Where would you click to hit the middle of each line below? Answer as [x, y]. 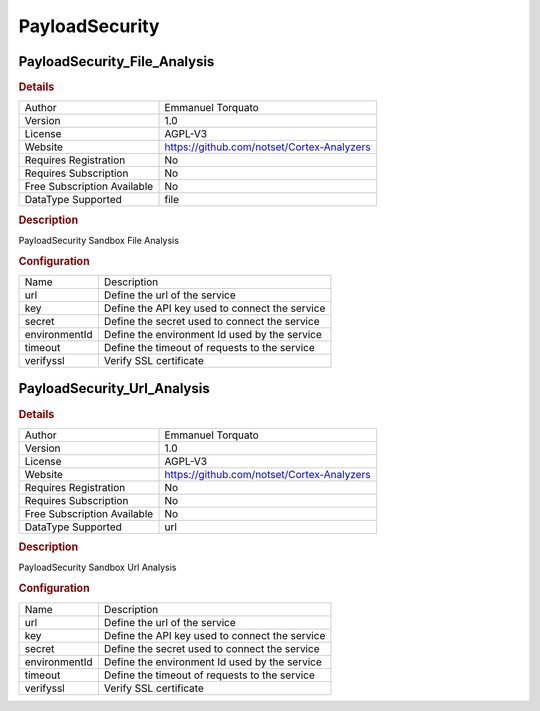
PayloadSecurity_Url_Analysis [114, 388]
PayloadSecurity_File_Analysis [116, 61]
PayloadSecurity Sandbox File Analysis [99, 240]
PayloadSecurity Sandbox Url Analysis [97, 567]
